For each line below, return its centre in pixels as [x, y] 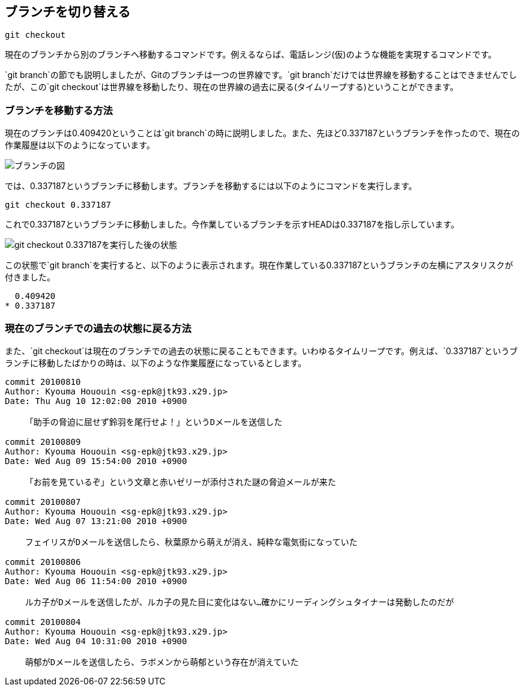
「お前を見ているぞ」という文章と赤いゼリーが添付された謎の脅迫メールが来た [180, 482]
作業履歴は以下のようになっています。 [80, 145]
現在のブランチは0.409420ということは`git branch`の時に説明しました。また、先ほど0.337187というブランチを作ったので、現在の [263, 133]
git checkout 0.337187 [58, 205]
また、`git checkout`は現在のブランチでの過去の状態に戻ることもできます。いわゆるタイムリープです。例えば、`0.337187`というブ [261, 351]
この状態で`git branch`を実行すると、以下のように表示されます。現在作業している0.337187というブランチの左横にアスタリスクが [259, 265]
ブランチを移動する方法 [59, 110]
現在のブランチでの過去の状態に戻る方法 [98, 328]
